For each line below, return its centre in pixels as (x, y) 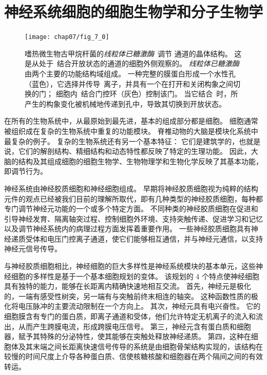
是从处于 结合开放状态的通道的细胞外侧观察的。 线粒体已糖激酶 (132, 63)
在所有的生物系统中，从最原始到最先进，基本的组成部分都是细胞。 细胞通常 (131, 121)
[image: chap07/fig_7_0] (67, 37)
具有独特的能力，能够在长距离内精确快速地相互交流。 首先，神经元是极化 (128, 286)
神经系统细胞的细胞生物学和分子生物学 (134, 12)
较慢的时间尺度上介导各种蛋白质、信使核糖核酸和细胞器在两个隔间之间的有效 (133, 356)
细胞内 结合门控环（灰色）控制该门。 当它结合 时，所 (147, 94)
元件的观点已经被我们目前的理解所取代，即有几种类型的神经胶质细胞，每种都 (133, 198)
